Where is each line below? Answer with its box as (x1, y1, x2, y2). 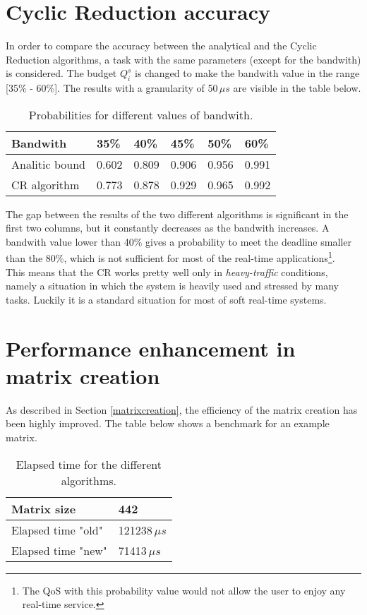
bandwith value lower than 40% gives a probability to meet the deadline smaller (6, 234, 351, 249)
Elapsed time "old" (11, 521, 103, 538)
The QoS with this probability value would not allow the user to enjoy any (22, 583, 346, 597)
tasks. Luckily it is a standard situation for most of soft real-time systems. (6, 292, 327, 306)
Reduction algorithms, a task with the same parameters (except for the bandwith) (6, 52, 361, 66)
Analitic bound (11, 155, 85, 172)
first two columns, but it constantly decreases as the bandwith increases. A (6, 220, 330, 235)
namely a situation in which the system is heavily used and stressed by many (6, 278, 339, 293)
